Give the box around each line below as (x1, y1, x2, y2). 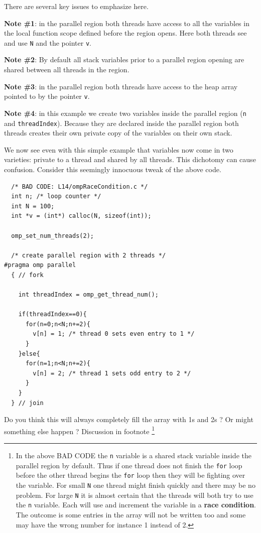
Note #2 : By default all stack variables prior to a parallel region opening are (4, 54, 244, 65)
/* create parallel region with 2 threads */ (11, 251, 166, 259)
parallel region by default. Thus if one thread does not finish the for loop (16, 460, 242, 470)
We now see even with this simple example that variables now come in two (4, 144, 233, 155)
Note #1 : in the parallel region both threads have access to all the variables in (4, 18, 249, 28)
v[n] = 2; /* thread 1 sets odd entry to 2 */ (33, 369, 191, 377)
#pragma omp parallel (4, 261, 76, 269)
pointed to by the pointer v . (4, 91, 90, 101)
